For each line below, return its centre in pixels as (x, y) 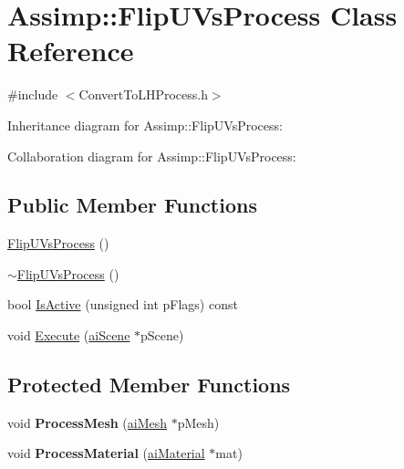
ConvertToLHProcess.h (143, 94)
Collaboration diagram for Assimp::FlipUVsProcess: (152, 156)
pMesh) (198, 422)
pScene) (162, 335)
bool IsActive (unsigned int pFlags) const (123, 304)
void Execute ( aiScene (69, 335)
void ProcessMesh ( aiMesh (88, 422)
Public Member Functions (132, 205)
